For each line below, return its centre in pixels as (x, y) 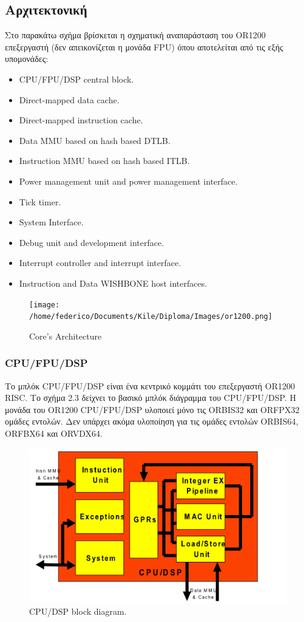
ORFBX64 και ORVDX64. (54, 433)
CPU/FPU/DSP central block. (76, 79)
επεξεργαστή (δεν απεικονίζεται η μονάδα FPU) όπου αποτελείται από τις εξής (144, 46)
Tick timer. (40, 201)
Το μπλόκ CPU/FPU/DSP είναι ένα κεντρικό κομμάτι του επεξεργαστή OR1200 (150, 385)
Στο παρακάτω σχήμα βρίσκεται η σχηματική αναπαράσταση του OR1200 (135, 35)
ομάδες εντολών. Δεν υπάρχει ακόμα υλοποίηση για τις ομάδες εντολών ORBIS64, (152, 421)
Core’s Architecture (66, 336)
